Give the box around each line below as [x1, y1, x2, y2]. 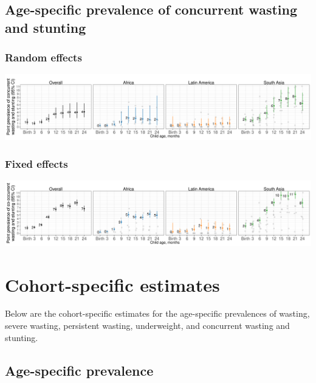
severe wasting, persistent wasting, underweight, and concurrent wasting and [5, 319, 290, 332]
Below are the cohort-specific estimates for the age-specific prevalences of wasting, [5, 307, 310, 320]
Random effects [5, 50, 82, 65]
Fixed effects [5, 156, 68, 171]
